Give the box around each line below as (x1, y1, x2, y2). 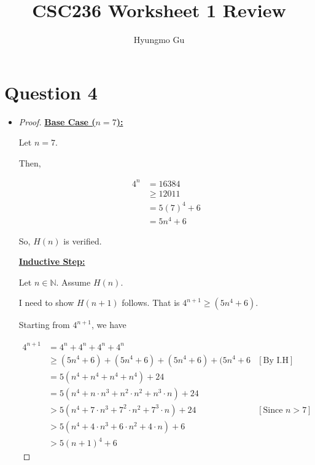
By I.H (263, 356, 289, 365)
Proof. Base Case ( (18, 115, 96, 128)
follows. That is (122, 296, 180, 309)
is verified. (63, 234, 102, 247)
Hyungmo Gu (133, 33, 185, 46)
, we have (91, 318, 126, 331)
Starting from (18, 318, 70, 331)
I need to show (18, 296, 74, 309)
